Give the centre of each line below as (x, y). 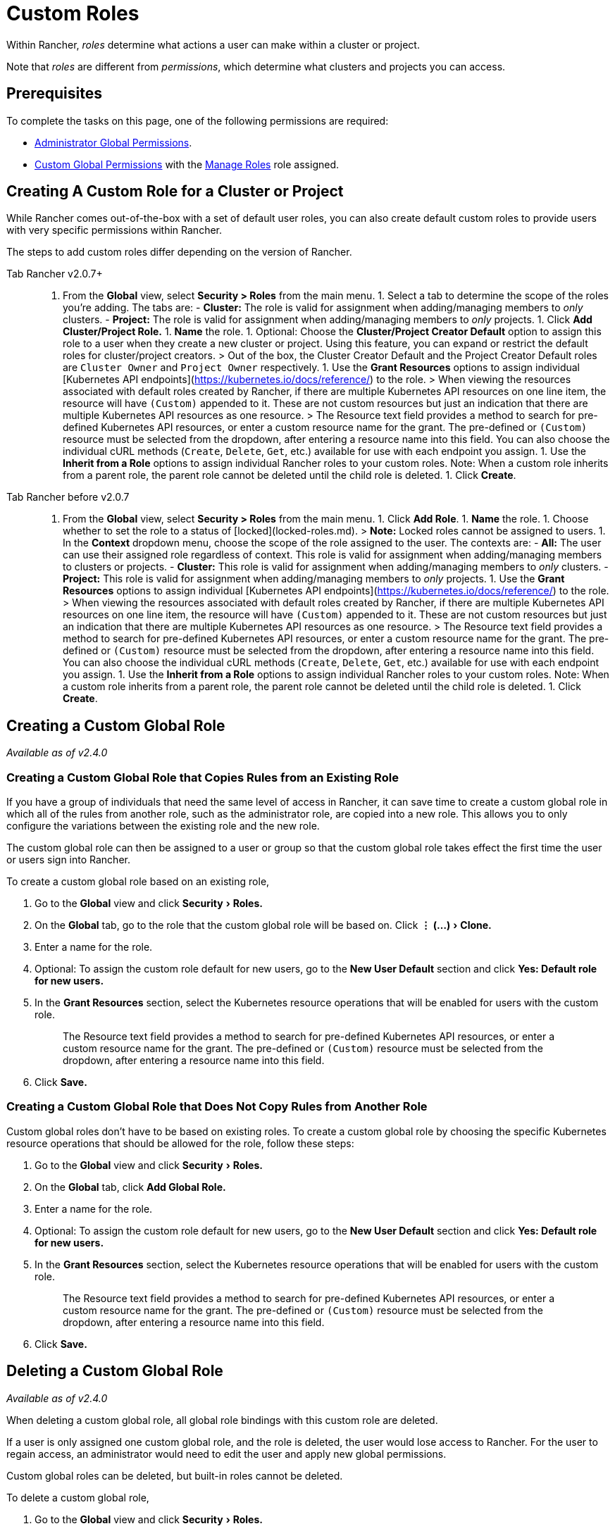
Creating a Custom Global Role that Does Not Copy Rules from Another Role (217, 1107)
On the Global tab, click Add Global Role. (130, 1187)
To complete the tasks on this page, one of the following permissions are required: (198, 120)
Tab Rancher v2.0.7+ (55, 274)
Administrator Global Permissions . (113, 142)
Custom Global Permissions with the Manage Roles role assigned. (187, 164)
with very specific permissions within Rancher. (114, 230)
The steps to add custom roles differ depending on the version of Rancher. (179, 252)
